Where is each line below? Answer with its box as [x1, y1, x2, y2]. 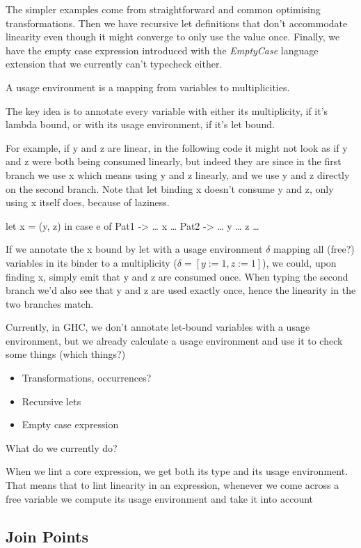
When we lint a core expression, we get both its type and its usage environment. [6, 464, 348, 478]
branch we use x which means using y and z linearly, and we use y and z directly [6, 167, 350, 182]
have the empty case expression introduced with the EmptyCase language [6, 42, 319, 57]
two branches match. [6, 296, 94, 311]
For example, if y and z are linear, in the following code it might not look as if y [6, 140, 348, 155]
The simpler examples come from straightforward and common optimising [6, 2, 321, 16]
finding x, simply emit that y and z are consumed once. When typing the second [6, 269, 348, 283]
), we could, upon [262, 255, 337, 269]
